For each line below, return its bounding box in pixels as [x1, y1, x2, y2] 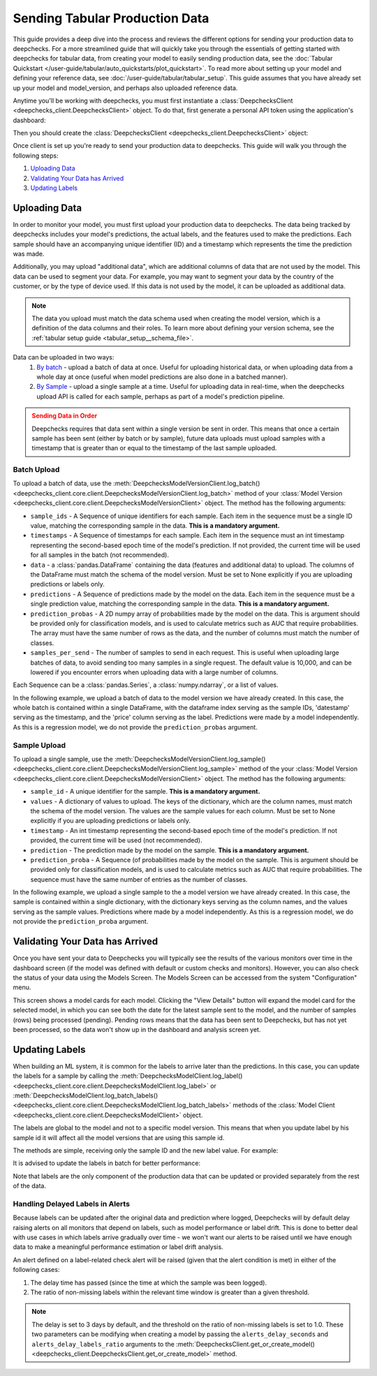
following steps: [13, 151, 59, 160]
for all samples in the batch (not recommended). [30, 551, 169, 559]
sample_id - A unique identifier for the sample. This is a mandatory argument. [30, 787, 260, 796]
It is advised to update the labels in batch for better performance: [13, 1159, 201, 1167]
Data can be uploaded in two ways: [13, 353, 114, 362]
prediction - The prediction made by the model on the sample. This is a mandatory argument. [30, 845, 309, 855]
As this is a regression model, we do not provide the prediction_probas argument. [13, 723, 258, 731]
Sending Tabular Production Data [13, 10, 209, 26]
